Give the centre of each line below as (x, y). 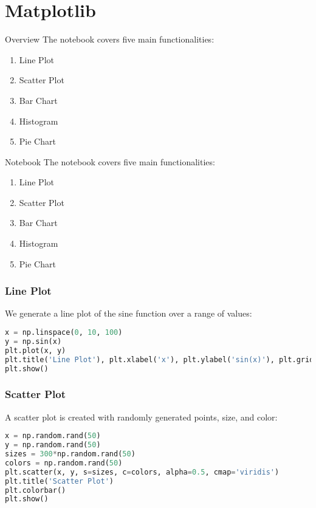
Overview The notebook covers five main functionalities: (110, 39)
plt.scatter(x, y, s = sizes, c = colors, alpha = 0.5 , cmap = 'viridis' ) (142, 472)
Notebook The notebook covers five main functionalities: (110, 161)
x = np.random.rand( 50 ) (53, 436)
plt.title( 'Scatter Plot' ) (59, 481)
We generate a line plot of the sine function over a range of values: (129, 313)
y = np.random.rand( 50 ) (53, 445)
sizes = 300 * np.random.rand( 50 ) (70, 454)
